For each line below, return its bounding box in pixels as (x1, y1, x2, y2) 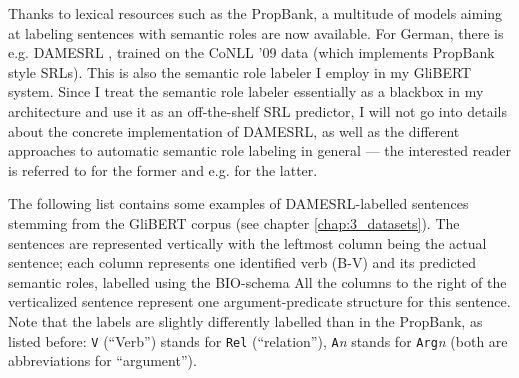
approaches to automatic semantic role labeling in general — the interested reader (8, 140, 511, 161)
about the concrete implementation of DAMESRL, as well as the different (8, 120, 460, 141)
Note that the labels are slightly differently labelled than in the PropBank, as (8, 310, 483, 331)
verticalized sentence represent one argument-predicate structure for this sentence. (8, 291, 511, 312)
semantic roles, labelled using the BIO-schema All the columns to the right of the (8, 271, 507, 292)
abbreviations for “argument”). (8, 350, 197, 371)
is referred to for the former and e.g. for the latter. (8, 159, 318, 180)
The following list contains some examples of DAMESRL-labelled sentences (8, 193, 469, 214)
